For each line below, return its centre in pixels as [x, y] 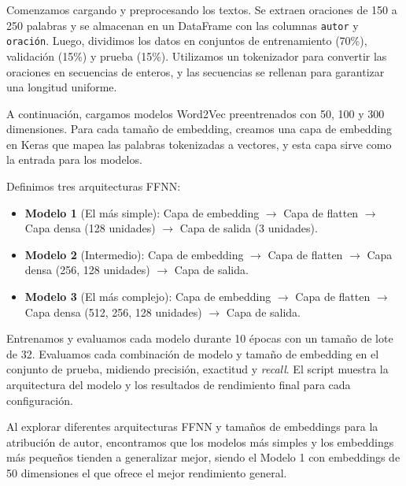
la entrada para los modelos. [74, 160]
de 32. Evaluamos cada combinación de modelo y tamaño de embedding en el [193, 353]
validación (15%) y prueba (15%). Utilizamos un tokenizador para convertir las [197, 56]
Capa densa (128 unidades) [90, 228]
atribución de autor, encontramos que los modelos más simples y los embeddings [200, 441]
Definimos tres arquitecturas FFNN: [94, 186]
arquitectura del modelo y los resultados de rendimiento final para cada [179, 384]
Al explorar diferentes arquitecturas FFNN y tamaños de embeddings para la [192, 427]
